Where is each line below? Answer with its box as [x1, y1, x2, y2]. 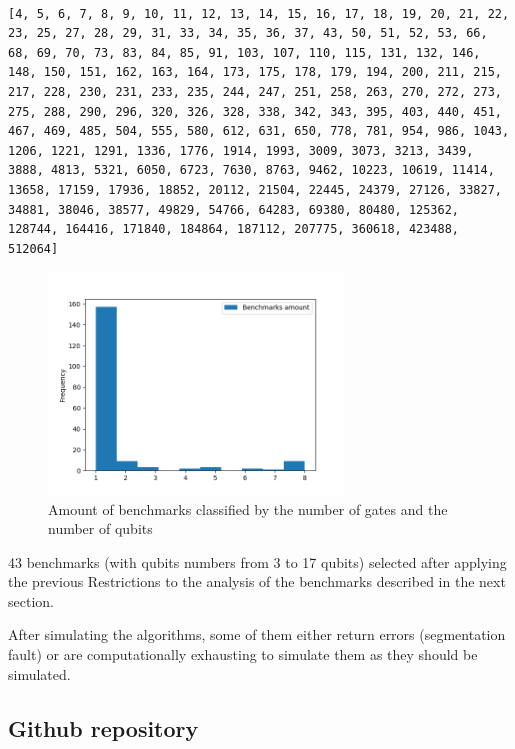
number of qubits [48, 518, 153, 539]
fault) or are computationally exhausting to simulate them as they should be [8, 644, 478, 665]
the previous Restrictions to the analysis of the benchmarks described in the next [8, 571, 506, 592]
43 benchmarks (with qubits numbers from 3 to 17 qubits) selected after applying [8, 551, 507, 572]
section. [8, 590, 54, 611]
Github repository [8, 712, 199, 743]
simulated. [8, 663, 71, 684]
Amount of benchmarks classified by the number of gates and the [48, 498, 448, 519]
